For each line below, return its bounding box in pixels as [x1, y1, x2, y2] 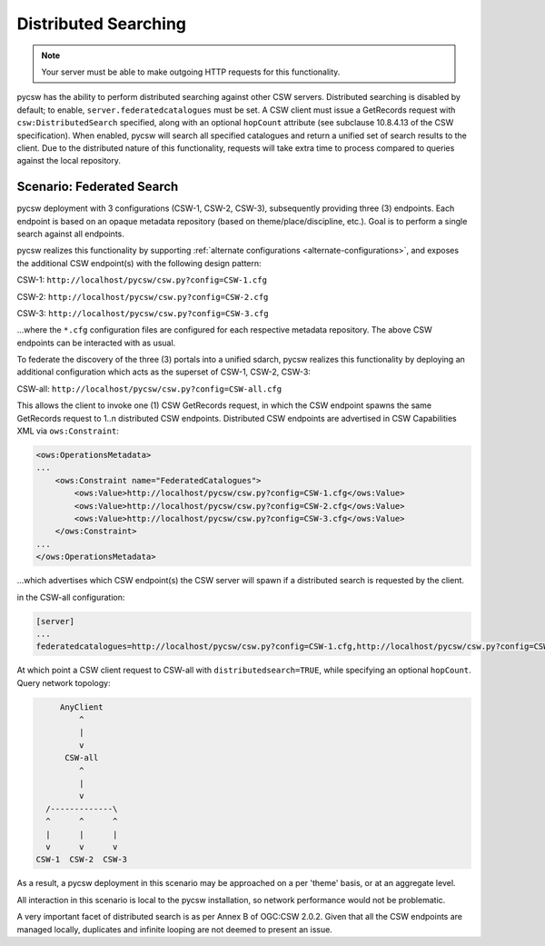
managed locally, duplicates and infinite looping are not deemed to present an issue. [16, 923, 333, 935]
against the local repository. [16, 155, 122, 166]
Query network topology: [16, 677, 111, 688]
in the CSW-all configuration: [16, 592, 125, 602]
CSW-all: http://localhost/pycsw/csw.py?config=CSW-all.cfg [16, 383, 282, 394]
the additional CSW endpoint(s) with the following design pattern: [16, 257, 263, 268]
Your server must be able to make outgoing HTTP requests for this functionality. [41, 66, 341, 77]
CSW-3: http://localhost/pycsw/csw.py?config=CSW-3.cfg [16, 307, 269, 318]
